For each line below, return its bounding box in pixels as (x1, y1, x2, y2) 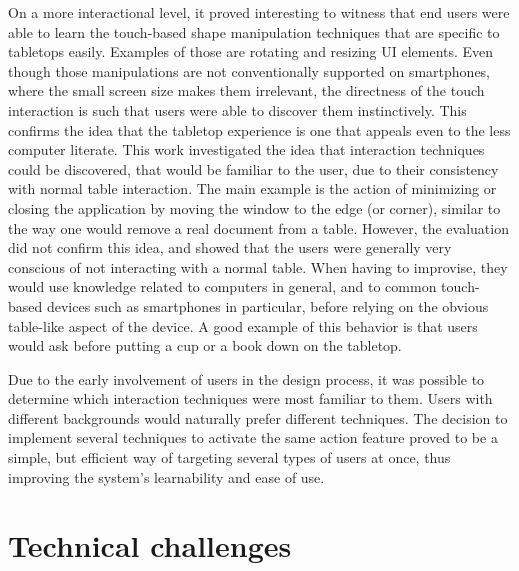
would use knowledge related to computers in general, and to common (8, 276, 437, 297)
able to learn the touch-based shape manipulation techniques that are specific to (8, 21, 500, 42)
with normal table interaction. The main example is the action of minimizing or (8, 178, 497, 199)
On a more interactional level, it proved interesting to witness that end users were (8, 2, 510, 22)
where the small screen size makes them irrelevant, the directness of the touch (8, 80, 485, 101)
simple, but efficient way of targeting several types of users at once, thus (8, 447, 451, 468)
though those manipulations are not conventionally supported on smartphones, (8, 60, 491, 81)
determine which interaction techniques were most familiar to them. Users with (8, 388, 493, 409)
